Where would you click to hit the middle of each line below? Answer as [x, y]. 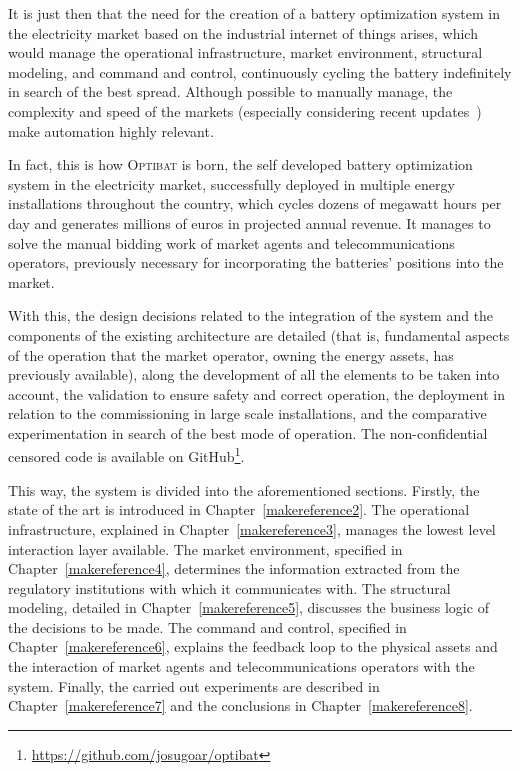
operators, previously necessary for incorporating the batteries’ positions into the [256, 262]
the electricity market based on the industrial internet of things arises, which [243, 32]
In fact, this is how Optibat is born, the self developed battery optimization [240, 164]
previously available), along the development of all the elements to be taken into [254, 374]
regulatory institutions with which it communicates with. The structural [229, 587]
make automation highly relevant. [111, 130]
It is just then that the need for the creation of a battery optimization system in [254, 13]
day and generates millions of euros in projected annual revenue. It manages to [249, 222]
